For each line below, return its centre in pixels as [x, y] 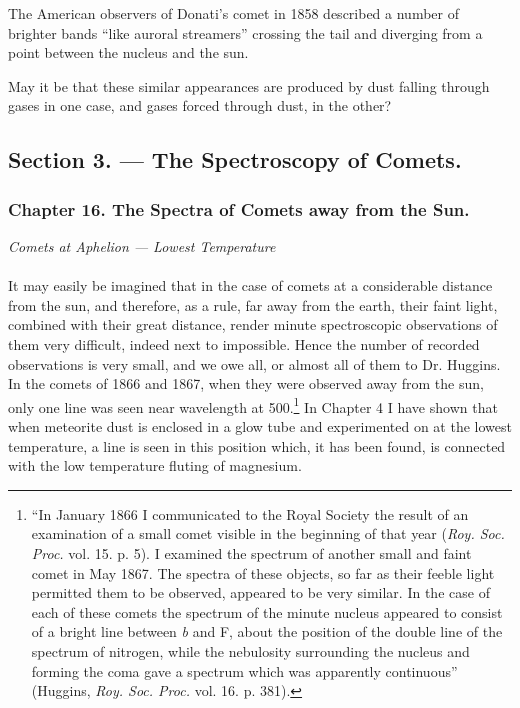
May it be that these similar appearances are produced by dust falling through [249, 85]
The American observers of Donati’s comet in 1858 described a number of [233, 13]
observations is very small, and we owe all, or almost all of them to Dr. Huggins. [254, 363]
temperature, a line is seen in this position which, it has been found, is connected [257, 445]
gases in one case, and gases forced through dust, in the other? [200, 105]
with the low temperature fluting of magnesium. [155, 465]
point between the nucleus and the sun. [128, 52]
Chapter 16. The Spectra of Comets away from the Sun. [239, 208]
